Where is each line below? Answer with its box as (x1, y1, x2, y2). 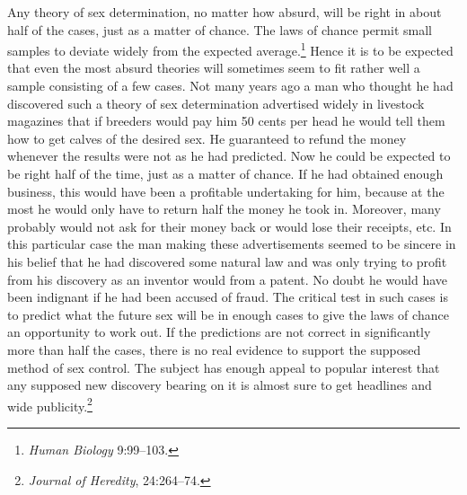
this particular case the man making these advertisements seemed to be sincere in (7, 234, 456, 253)
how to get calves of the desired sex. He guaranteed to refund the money (7, 128, 407, 147)
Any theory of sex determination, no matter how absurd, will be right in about (7, 3, 442, 21)
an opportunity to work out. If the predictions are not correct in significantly (7, 323, 431, 341)
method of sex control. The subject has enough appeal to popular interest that (7, 358, 440, 376)
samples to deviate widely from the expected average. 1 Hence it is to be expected (7, 39, 454, 59)
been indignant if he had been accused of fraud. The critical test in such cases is (7, 287, 448, 306)
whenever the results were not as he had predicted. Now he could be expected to (7, 146, 451, 165)
